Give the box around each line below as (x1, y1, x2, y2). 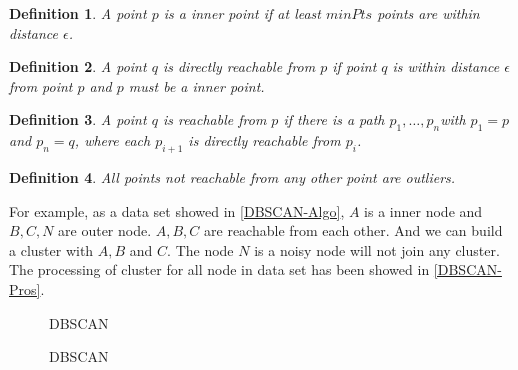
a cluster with (9, 239, 94, 260)
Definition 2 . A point (9, 56, 147, 77)
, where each (74, 130, 151, 151)
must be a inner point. (128, 75, 265, 96)
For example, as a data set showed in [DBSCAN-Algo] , (9, 200, 345, 221)
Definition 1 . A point (9, 3, 147, 23)
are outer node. (58, 220, 152, 241)
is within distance (392, 56, 500, 77)
